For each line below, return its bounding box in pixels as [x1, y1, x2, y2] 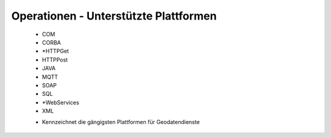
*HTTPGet [42, 48, 69, 55]
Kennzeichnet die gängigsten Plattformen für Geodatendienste [42, 118, 200, 126]
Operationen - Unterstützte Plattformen [11, 9, 217, 23]
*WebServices [42, 98, 80, 106]
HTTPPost [42, 56, 68, 64]
